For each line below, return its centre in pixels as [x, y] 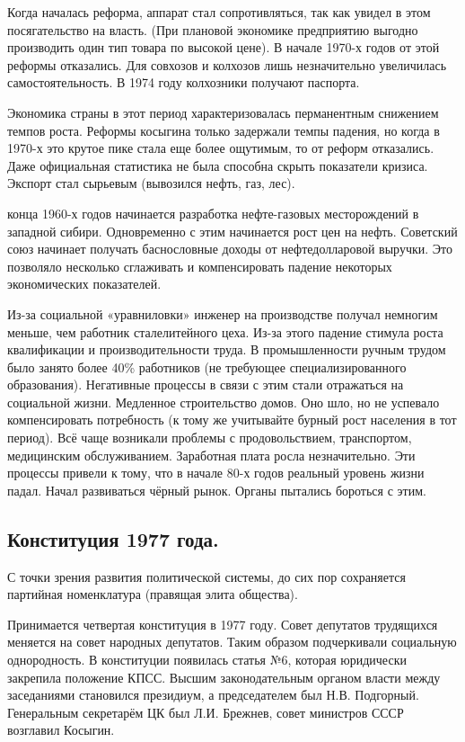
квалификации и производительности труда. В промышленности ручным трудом [227, 349]
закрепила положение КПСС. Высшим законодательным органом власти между [224, 677]
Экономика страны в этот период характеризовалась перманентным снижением [223, 112]
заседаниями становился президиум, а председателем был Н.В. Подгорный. [213, 695]
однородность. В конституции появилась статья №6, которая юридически [207, 660]
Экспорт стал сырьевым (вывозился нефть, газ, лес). [151, 183]
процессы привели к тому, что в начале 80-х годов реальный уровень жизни [216, 473]
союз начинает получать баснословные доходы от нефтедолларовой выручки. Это [230, 249]
